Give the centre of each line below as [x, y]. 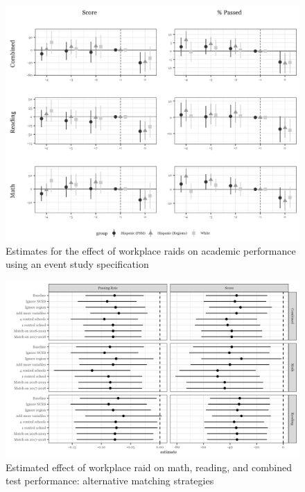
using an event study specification [77, 264]
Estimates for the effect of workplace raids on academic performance [151, 250]
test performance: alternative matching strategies [110, 481]
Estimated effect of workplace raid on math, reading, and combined [149, 467]
